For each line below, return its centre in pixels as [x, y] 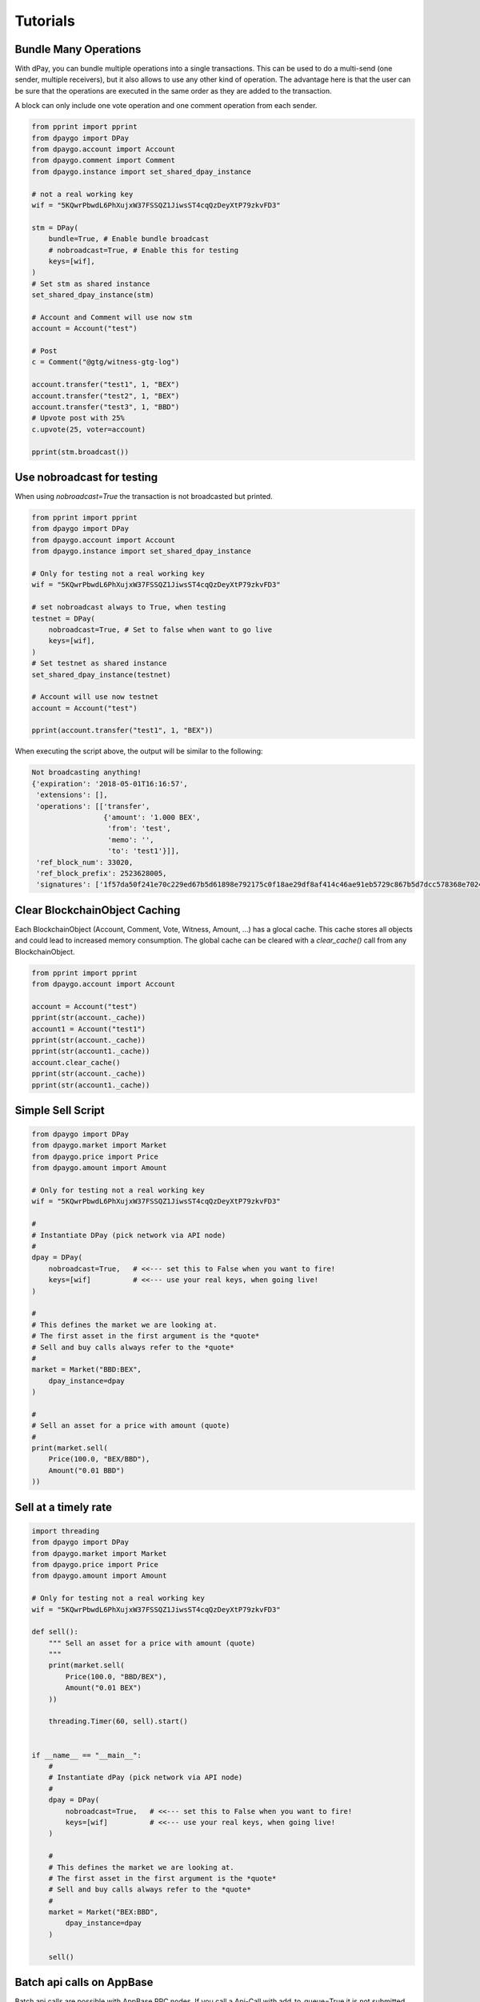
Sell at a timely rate [63, 1507]
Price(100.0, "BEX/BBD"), [99, 1459]
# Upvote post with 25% [78, 418]
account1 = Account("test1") [89, 1029]
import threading [66, 1531]
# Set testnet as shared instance [99, 663]
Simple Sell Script [60, 1110]
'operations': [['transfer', [93, 806]
